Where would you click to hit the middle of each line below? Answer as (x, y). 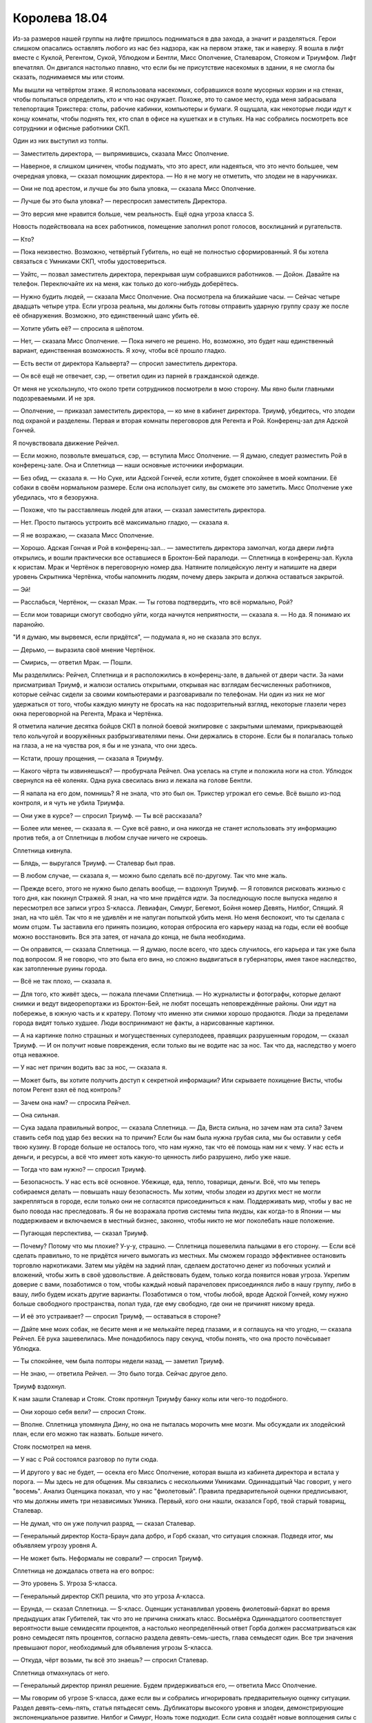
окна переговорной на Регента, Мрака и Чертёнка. (88, 713)
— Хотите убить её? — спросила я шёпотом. (79, 328)
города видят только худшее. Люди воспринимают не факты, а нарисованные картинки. (144, 1023)
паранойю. (29, 624)
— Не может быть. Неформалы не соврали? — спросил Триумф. (108, 1558)
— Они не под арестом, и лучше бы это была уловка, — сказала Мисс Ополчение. (134, 189)
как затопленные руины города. (60, 968)
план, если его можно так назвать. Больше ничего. (88, 1434)
